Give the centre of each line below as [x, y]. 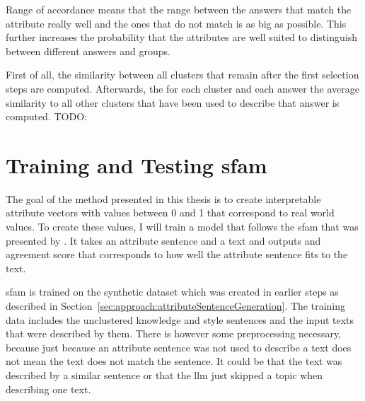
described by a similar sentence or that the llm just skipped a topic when [164, 375]
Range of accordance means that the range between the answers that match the [179, 9]
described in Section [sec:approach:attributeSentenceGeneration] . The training [176, 306]
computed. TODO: [46, 116]
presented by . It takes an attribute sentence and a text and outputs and [163, 240]
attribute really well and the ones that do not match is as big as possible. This [176, 23]
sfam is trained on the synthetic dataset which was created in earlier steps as [172, 292]
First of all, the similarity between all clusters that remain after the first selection [182, 75]
